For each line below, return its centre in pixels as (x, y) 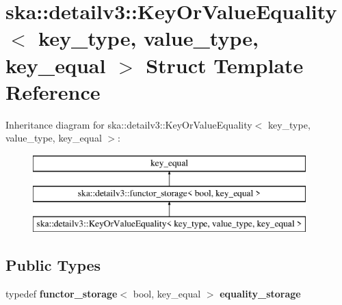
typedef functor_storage (62, 294)
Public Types (53, 265)
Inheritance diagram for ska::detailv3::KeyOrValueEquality (129, 124)
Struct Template (225, 65)
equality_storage (260, 294)
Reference (53, 91)
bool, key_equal (167, 294)
